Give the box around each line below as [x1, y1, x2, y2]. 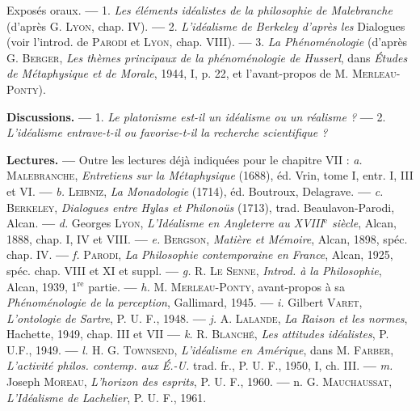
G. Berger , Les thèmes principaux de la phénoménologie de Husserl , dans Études [6, 49, 408, 66]
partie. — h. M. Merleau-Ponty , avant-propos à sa [88, 278, 345, 294]
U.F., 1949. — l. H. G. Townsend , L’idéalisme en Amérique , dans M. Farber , [6, 341, 394, 358]
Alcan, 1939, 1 [6, 278, 78, 294]
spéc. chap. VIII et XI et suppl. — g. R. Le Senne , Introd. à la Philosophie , [6, 261, 382, 278]
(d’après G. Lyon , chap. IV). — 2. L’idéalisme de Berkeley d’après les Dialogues [6, 17, 405, 34]
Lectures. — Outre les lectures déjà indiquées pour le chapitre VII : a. [6, 150, 363, 167]
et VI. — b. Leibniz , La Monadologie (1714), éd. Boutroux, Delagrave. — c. [6, 182, 384, 199]
